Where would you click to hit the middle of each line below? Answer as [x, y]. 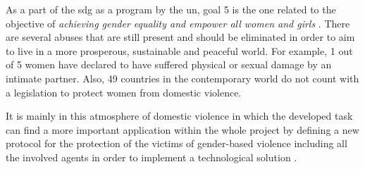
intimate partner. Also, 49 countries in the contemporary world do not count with [182, 78]
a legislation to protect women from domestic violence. [124, 92]
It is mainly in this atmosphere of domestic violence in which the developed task [179, 116]
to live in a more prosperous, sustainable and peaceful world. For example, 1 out [179, 50]
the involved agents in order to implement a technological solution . [151, 157]
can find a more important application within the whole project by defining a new [182, 129]
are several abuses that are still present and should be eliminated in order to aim [180, 37]
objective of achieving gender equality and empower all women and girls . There [178, 23]
